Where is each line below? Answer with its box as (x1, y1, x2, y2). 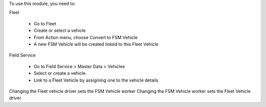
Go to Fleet (33, 21, 57, 26)
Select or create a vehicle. (33, 70, 87, 76)
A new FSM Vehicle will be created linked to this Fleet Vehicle (33, 41, 159, 47)
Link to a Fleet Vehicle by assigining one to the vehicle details (33, 77, 159, 83)
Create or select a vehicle (33, 27, 86, 34)
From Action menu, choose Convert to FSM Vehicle (33, 34, 138, 40)
